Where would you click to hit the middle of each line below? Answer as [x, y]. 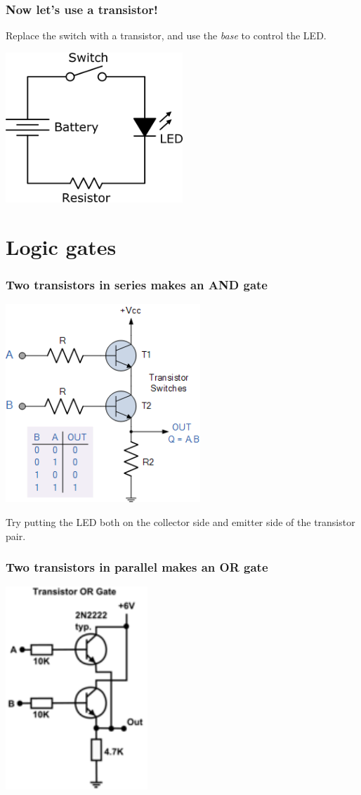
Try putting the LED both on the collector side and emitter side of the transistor [180, 521]
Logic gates [61, 247]
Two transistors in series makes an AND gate [137, 285]
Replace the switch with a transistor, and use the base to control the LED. [166, 35]
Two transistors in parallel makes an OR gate [137, 567]
